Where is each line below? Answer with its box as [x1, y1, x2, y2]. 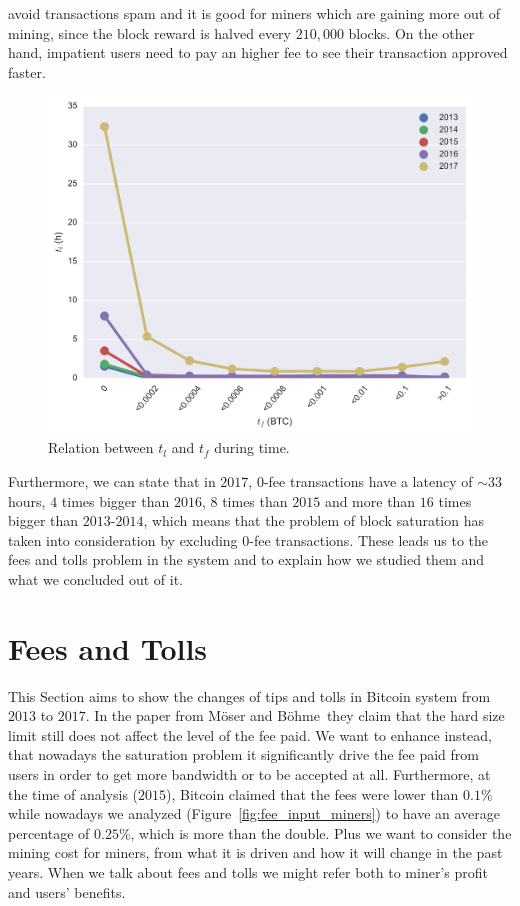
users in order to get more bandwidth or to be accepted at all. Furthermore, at [8, 764, 491, 785]
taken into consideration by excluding [8, 529, 238, 550]
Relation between [48, 437, 154, 458]
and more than [324, 490, 416, 511]
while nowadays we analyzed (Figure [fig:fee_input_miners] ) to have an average [8, 803, 501, 824]
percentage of [8, 822, 90, 843]
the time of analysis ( [8, 783, 139, 804]
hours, [8, 490, 46, 511]
